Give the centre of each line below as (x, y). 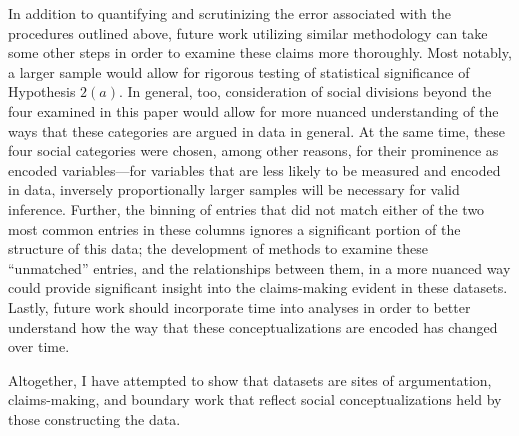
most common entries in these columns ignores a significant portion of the (234, 228)
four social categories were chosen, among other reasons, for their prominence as (253, 150)
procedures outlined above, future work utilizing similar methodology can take (248, 32)
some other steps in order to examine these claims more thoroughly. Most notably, (260, 52)
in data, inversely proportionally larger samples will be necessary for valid (234, 189)
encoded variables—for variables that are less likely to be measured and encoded (254, 169)
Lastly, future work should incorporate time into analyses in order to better (239, 306)
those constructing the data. (94, 418)
